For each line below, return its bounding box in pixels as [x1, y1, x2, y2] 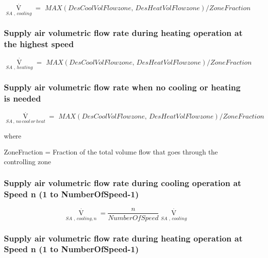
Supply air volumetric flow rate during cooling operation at [4, 177, 241, 189]
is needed [4, 92, 41, 104]
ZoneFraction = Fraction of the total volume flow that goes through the [4, 147, 218, 157]
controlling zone [4, 156, 51, 166]
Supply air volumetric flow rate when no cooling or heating [4, 81, 241, 93]
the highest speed [4, 38, 74, 50]
